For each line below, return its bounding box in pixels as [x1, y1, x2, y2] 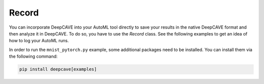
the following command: [9, 53, 58, 59]
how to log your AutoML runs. [9, 38, 69, 44]
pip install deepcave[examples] [19, 67, 97, 72]
